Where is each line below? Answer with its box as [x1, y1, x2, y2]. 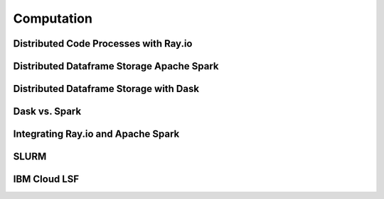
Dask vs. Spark [13, 106, 82, 118]
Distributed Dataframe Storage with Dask [13, 83, 199, 95]
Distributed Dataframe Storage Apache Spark [13, 60, 219, 72]
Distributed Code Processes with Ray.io [13, 38, 193, 50]
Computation [13, 11, 92, 26]
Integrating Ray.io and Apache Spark [13, 128, 180, 140]
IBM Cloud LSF [13, 174, 80, 186]
